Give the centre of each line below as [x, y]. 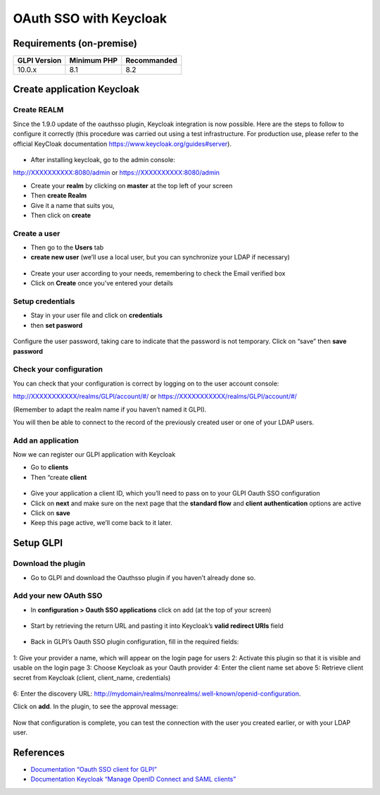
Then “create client [59, 477]
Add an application [46, 440]
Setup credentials [44, 302]
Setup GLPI [38, 543]
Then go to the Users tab [67, 247]
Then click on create [61, 215]
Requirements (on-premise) [75, 43]
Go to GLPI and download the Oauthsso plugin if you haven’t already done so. [143, 577]
